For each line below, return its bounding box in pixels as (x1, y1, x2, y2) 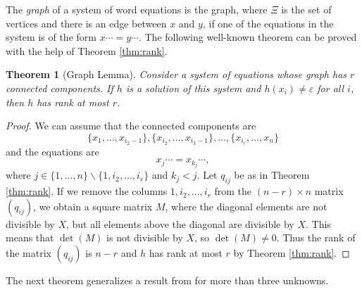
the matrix (6, 245, 51, 260)
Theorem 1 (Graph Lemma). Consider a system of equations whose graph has (6, 67, 347, 82)
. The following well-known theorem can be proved (138, 30, 357, 44)
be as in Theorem (234, 167, 310, 182)
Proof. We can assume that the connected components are (6, 118, 256, 133)
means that (6, 230, 54, 245)
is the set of (281, 2, 332, 16)
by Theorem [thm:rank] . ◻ (233, 245, 350, 260)
